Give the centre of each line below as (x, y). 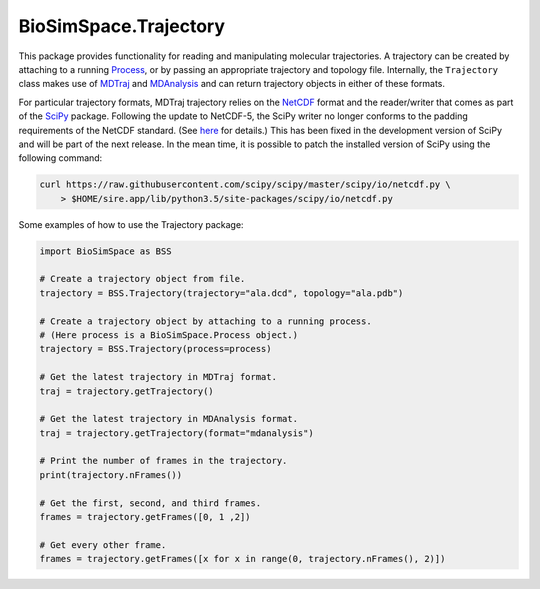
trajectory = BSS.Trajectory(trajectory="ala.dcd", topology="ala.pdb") (221, 293)
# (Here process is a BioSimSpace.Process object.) (169, 334)
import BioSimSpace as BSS (105, 251)
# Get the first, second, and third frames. (150, 503)
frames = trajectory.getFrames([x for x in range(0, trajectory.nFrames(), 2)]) (242, 559)
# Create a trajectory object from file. (142, 279)
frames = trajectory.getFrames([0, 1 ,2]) (145, 517)
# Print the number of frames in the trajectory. (163, 461)
